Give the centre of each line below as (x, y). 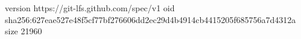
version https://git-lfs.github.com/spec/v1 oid (90, 8)
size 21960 (24, 31)
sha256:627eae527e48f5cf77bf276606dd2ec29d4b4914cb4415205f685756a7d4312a (150, 19)
